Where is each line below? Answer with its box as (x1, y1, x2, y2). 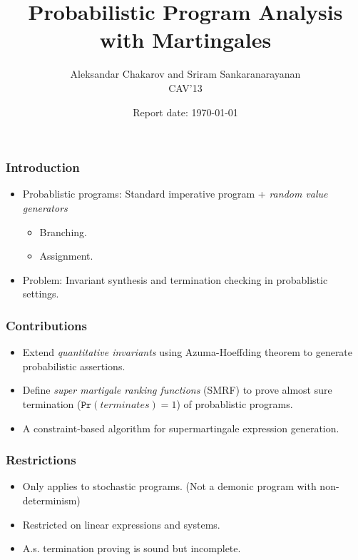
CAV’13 (168, 80, 203, 95)
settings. (22, 286, 59, 301)
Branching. (39, 224, 87, 239)
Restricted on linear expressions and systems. (22, 516, 220, 531)
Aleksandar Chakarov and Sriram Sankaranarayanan (70, 66, 301, 81)
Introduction (6, 158, 80, 176)
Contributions (6, 316, 87, 334)
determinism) (22, 492, 81, 507)
